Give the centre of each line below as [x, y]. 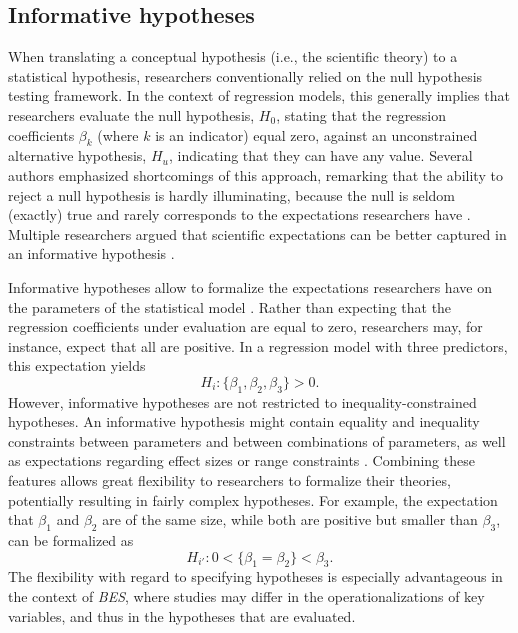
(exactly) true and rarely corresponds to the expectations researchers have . [239, 214]
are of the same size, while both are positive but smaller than [290, 519]
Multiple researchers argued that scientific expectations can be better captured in [257, 233]
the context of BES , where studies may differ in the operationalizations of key [246, 596]
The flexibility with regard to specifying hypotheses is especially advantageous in [255, 576]
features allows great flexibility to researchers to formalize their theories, [229, 480]
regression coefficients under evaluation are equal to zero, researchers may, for [245, 326]
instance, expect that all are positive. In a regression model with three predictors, [258, 345]
